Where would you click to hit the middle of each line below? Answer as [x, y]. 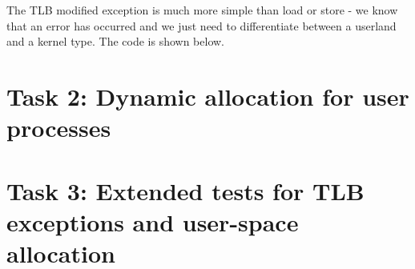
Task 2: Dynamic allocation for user [208, 96]
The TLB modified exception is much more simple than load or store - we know [202, 10]
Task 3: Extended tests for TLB [185, 190]
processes [59, 128]
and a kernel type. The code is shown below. [116, 41]
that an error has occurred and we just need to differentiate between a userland [201, 25]
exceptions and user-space [153, 221]
